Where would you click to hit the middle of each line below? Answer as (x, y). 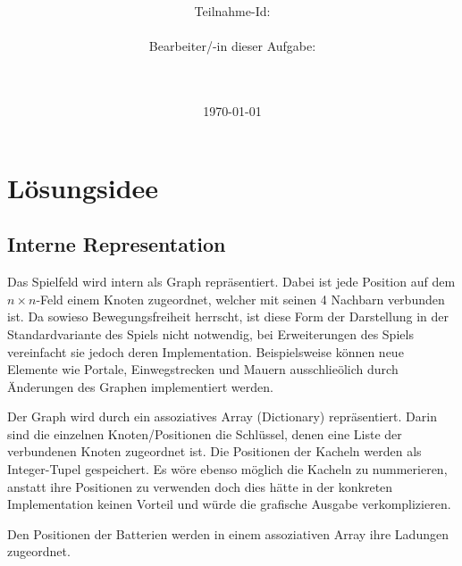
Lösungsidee (83, 187)
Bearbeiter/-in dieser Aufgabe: (232, 46)
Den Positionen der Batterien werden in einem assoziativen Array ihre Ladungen (228, 533)
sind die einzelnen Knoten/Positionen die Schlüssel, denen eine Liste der (205, 433)
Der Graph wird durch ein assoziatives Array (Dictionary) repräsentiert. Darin (222, 416)
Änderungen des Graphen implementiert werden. (140, 386)
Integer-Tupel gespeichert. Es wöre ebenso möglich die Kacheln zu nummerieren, (227, 469)
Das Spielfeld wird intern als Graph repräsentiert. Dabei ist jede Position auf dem (231, 282)
